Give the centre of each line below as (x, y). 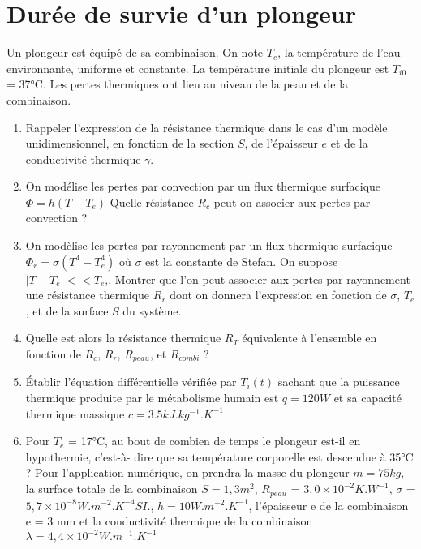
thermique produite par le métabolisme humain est (152, 398)
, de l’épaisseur (281, 143)
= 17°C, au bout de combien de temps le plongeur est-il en (215, 441)
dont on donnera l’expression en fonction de (278, 295)
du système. (152, 310)
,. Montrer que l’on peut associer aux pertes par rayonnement (258, 279)
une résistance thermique (88, 295)
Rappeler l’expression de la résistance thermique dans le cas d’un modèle (206, 127)
